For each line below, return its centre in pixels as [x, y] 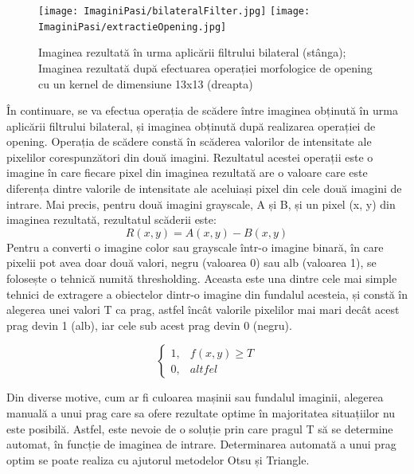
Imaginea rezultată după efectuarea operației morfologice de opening [205, 67]
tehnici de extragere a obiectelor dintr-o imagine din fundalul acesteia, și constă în [207, 294]
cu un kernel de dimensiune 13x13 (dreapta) [146, 83]
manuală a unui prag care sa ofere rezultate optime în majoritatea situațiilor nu [201, 413]
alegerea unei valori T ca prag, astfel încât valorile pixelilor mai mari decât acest [203, 309]
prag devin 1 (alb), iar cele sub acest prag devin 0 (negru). [149, 325]
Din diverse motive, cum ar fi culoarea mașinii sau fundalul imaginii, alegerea [195, 397]
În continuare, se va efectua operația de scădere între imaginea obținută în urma [202, 110]
